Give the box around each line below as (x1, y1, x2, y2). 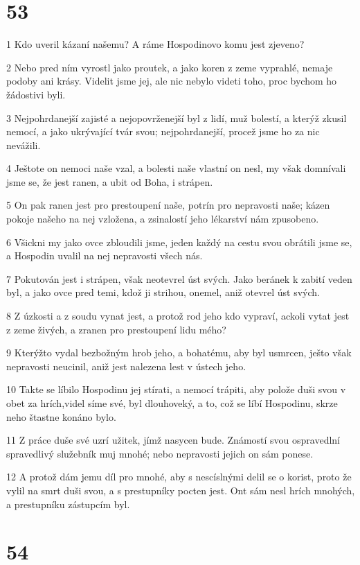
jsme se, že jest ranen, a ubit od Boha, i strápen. (6, 174, 213, 189)
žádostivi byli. (6, 87, 66, 101)
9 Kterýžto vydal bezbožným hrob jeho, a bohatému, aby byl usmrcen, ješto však (6, 345, 352, 360)
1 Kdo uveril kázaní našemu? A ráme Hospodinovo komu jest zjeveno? (6, 37, 305, 51)
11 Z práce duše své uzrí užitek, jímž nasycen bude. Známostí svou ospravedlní (6, 433, 340, 447)
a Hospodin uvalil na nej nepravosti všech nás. (6, 248, 203, 263)
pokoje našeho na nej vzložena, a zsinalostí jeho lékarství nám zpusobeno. (6, 211, 319, 226)
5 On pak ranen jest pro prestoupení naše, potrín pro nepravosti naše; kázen (6, 198, 330, 212)
